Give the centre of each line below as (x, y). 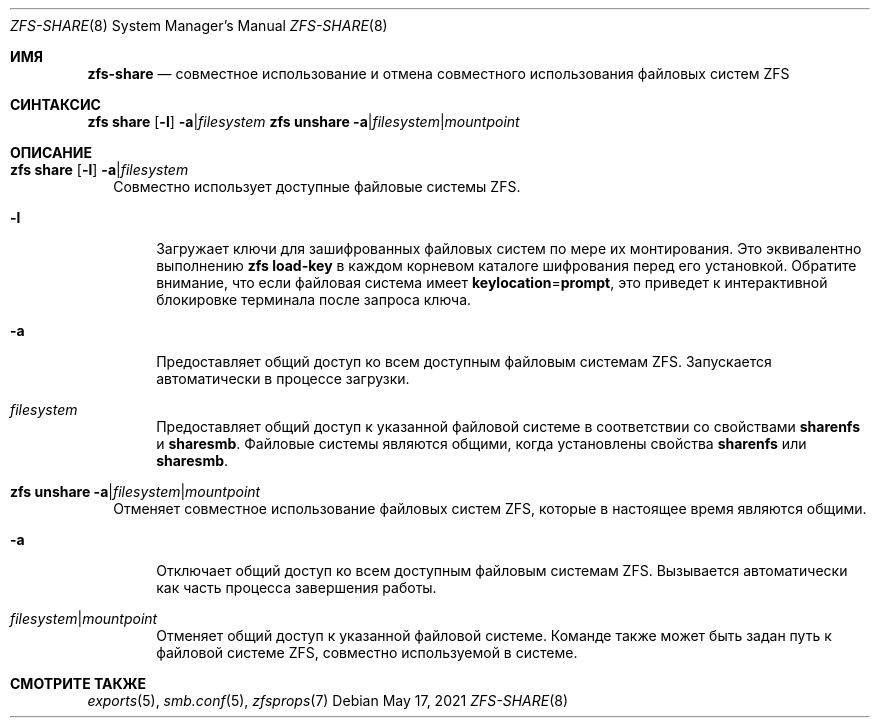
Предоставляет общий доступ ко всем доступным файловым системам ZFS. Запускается (464, 361)
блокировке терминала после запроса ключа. (314, 299)
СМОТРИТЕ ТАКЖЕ (78, 683)
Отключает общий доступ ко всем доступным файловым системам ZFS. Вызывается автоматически (502, 570)
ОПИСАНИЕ (51, 152)
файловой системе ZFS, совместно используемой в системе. (367, 652)
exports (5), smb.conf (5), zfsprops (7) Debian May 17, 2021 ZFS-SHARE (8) (327, 700)
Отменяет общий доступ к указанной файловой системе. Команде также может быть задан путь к (494, 635)
